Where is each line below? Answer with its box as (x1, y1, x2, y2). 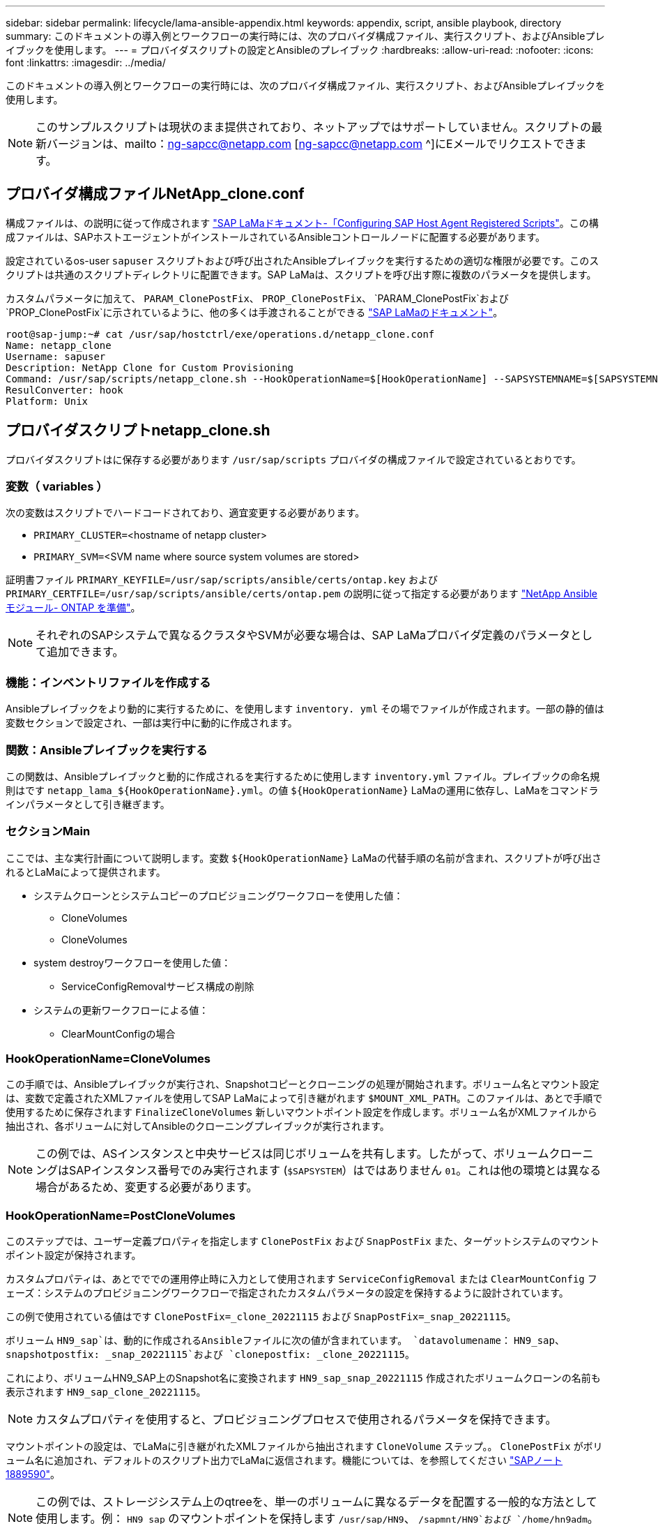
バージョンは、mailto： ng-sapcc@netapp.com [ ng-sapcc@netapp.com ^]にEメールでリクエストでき (47, 137, 576, 151)
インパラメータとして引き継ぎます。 (6, 798, 170, 810)
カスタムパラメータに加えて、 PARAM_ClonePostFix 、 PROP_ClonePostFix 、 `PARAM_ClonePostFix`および (6, 292, 509, 304)
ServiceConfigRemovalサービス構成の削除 (61, 980, 254, 992)
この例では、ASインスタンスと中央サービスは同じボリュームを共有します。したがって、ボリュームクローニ (36, 1146, 594, 1161)
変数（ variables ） (6, 479, 108, 494)
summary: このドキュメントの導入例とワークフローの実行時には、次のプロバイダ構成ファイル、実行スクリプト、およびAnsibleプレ (6, 30, 605, 42)
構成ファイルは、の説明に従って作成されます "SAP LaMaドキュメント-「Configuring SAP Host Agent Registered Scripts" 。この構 (6, 216, 599, 229)
